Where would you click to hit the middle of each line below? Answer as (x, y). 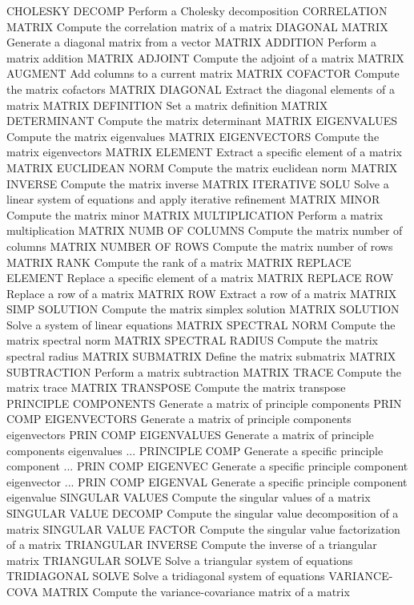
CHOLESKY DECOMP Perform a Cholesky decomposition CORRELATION (197, 10)
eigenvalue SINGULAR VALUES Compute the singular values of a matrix (189, 497)
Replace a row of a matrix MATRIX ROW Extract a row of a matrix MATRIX (202, 293)
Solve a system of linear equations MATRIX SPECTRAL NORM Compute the (201, 324)
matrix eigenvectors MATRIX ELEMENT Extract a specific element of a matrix (204, 152)
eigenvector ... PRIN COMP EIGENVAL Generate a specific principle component (207, 481)
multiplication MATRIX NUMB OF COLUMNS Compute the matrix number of (205, 230)
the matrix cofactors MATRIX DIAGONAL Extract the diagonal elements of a (201, 89)
